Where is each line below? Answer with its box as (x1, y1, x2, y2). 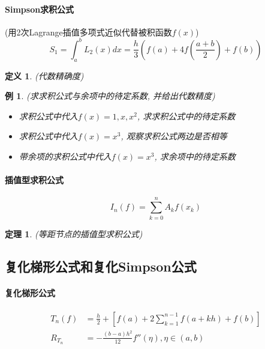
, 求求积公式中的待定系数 (137, 109, 236, 122)
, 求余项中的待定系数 (154, 150, 236, 163)
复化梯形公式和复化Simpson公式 (5, 256, 197, 275)
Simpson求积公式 (5, 2, 74, 15)
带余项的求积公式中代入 (19, 150, 112, 163)
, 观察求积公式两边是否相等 (121, 130, 227, 142)
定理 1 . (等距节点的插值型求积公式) (5, 227, 143, 240)
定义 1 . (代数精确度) (5, 69, 84, 82)
